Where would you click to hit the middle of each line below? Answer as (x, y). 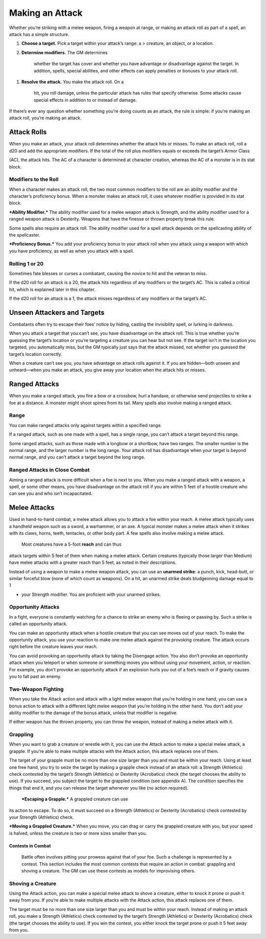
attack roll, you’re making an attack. (45, 118)
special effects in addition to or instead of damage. (85, 100)
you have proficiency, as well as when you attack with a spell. (71, 251)
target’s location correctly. (36, 354)
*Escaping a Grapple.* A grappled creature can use (75, 799)
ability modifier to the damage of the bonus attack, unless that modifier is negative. (93, 713)
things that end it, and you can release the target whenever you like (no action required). (99, 788)
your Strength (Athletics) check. (41, 817)
